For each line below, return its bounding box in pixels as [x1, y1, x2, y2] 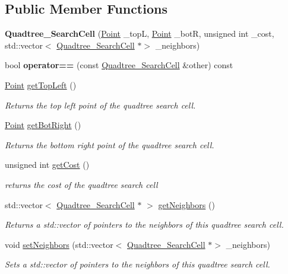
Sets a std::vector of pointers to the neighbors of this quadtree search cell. [5, 258, 270, 270]
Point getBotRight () [5, 119, 81, 131]
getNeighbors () [158, 198, 215, 211]
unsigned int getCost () [5, 158, 90, 171]
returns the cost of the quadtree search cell [5, 178, 158, 190]
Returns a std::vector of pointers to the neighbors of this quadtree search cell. [5, 218, 284, 231]
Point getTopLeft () [5, 78, 77, 91]
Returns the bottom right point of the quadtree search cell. [5, 138, 214, 151]
